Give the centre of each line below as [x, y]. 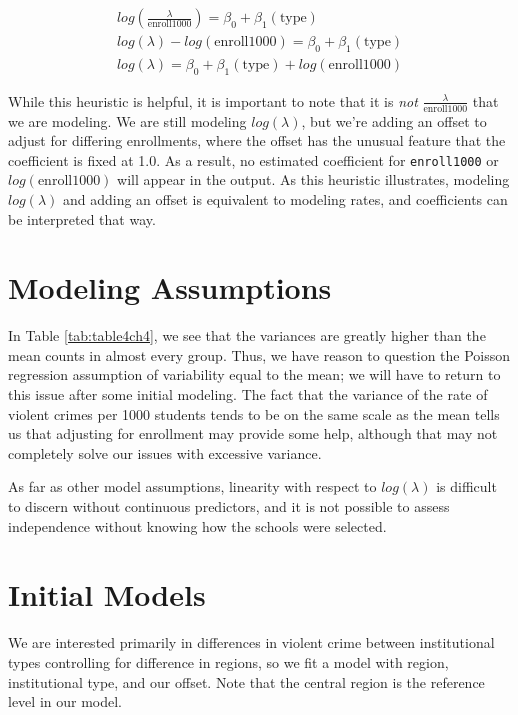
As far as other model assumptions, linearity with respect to [192, 486]
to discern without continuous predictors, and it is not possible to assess [229, 506]
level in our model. [65, 701]
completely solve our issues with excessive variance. [165, 452]
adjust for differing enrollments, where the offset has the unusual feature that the [257, 140]
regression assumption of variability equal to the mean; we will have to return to [254, 374]
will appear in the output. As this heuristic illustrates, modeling [313, 179]
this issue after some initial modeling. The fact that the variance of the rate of [248, 394]
